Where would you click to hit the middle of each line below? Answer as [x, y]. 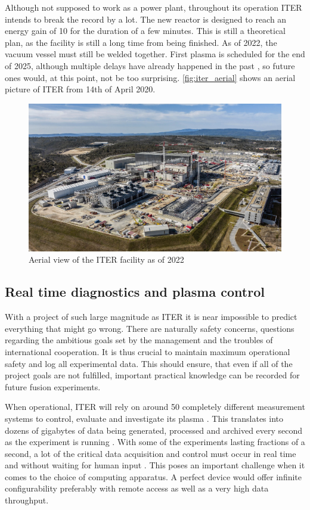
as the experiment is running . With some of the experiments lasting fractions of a [155, 442]
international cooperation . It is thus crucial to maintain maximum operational [148, 351]
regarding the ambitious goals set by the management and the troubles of [139, 340]
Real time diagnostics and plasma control [135, 292]
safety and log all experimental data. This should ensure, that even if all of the [149, 363]
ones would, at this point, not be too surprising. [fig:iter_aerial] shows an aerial [150, 77]
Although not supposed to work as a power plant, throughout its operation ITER [154, 7]
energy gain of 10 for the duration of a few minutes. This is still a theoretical [145, 31]
